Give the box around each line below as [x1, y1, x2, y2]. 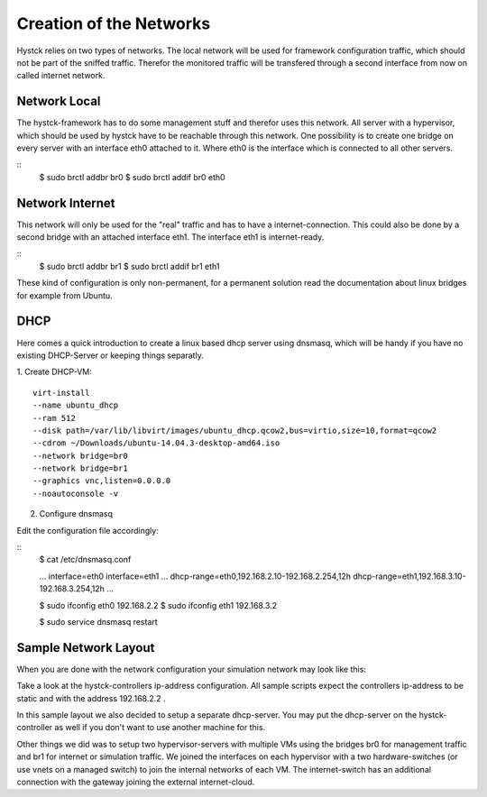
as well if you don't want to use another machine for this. [54, 722, 266, 733]
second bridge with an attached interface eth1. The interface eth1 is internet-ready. [16, 232, 325, 243]
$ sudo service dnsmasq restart [39, 616, 158, 627]
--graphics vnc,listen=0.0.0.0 [32, 476, 171, 486]
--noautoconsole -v [32, 488, 119, 499]
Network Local [16, 94, 101, 109]
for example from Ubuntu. [16, 289, 113, 301]
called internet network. [16, 70, 106, 81]
